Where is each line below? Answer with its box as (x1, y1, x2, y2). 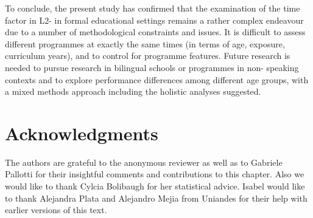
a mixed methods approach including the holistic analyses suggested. (5, 85, 261, 98)
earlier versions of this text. (5, 203, 107, 216)
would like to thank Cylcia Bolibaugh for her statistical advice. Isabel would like (5, 180, 305, 192)
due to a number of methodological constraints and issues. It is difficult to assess (5, 26, 306, 38)
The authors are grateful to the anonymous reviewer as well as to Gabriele (5, 155, 283, 168)
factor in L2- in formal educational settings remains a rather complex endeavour (5, 13, 304, 26)
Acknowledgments (5, 120, 158, 145)
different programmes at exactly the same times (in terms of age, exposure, (5, 37, 285, 50)
